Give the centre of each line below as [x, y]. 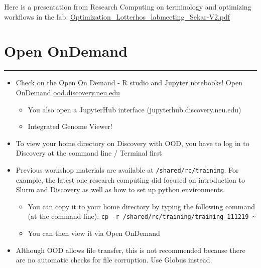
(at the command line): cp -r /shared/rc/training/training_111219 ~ [142, 216]
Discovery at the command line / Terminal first [89, 153]
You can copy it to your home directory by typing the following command [142, 206]
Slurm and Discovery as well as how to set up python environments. [120, 189]
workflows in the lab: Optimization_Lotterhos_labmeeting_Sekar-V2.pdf [117, 16]
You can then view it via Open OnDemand [94, 233]
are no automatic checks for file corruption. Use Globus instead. [114, 260]
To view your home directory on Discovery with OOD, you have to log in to [133, 143]
